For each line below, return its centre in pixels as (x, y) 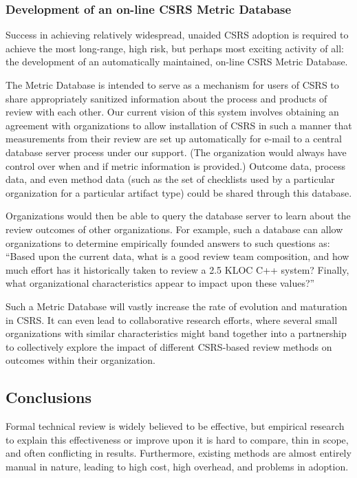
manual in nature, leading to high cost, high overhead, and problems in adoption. (177, 466)
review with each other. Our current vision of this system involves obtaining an (172, 112)
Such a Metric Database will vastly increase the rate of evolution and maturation (176, 306)
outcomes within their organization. (80, 360)
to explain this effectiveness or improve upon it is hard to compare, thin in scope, (177, 439)
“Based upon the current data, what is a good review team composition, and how (177, 256)
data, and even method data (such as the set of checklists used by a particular (170, 179)
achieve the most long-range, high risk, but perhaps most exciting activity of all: (175, 48)
